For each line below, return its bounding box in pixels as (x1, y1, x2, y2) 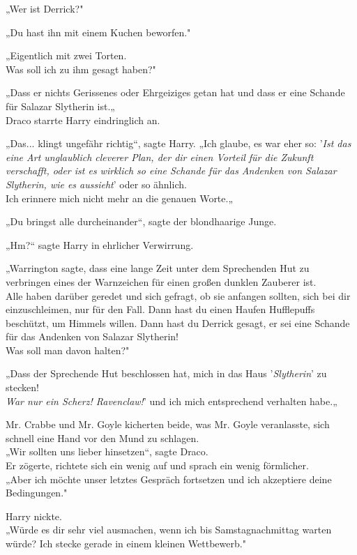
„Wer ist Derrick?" (6, 1, 84, 15)
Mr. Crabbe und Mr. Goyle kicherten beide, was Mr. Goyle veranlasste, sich (6, 417, 330, 432)
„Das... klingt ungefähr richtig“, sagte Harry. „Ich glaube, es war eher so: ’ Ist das (6, 136, 351, 151)
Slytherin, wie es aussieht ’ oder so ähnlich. (6, 176, 187, 191)
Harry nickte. (6, 508, 62, 523)
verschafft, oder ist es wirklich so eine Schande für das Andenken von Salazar (6, 163, 337, 178)
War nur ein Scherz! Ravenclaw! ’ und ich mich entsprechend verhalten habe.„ (6, 393, 337, 408)
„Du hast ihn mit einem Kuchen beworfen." (6, 24, 191, 39)
